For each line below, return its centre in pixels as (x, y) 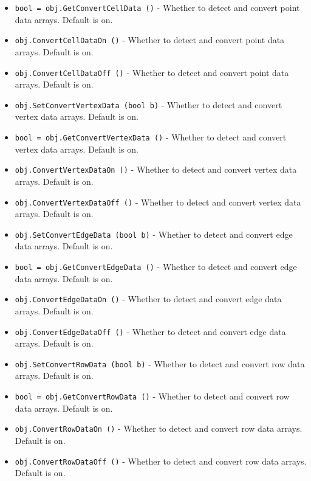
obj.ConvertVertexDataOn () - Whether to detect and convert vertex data (156, 169)
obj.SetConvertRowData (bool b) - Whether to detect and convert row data (160, 363)
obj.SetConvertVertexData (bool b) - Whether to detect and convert (149, 104)
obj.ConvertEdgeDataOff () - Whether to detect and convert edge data (150, 331)
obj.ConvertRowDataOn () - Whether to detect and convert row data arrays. (159, 428)
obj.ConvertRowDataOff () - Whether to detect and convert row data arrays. (161, 461)
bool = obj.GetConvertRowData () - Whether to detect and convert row (152, 396)
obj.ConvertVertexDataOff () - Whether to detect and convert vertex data (158, 202)
